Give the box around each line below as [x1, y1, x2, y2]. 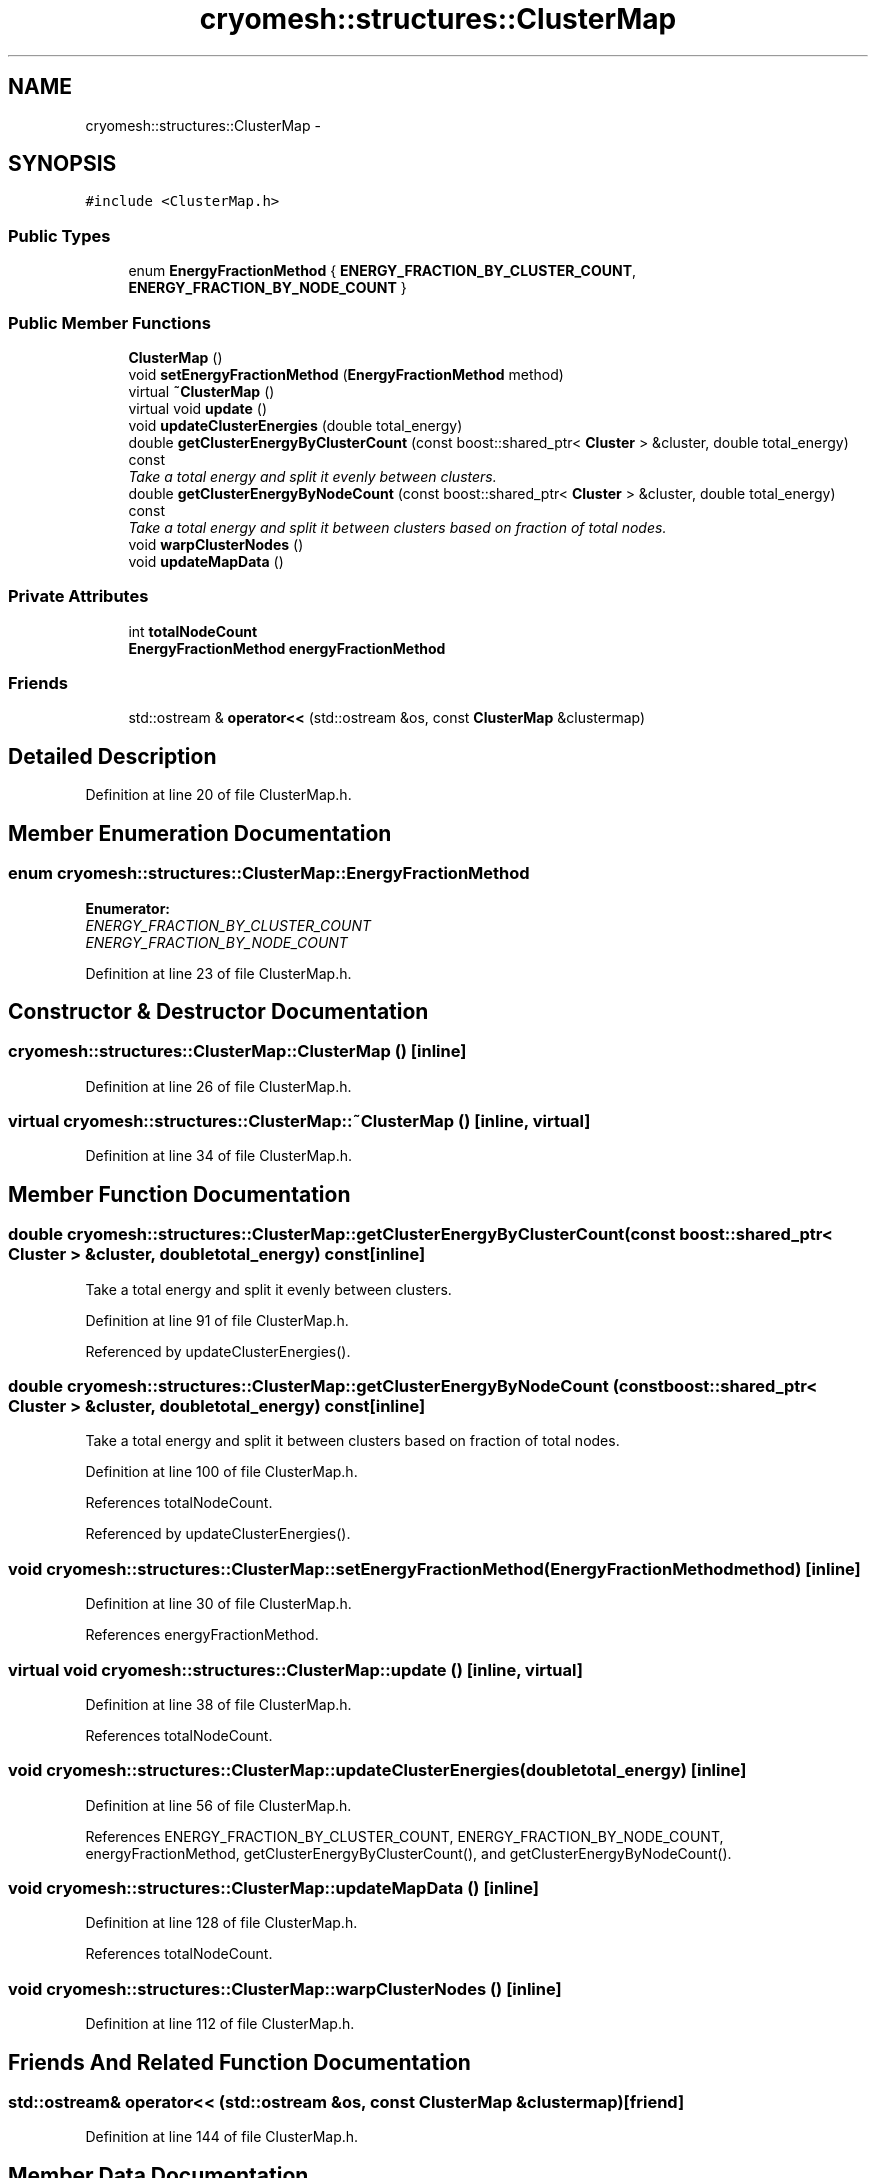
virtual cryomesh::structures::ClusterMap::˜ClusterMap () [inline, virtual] [8, 1111, 591, 1132]
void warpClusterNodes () [128, 535, 304, 553]
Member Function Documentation [8, 1181, 351, 1207]
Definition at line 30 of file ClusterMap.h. [85, 1595, 352, 1613]
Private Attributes [8, 586, 149, 607]
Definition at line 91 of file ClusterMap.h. [85, 1311, 349, 1329]
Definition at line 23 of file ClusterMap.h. [85, 964, 352, 982]
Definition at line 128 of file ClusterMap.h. [85, 1914, 358, 1932]
